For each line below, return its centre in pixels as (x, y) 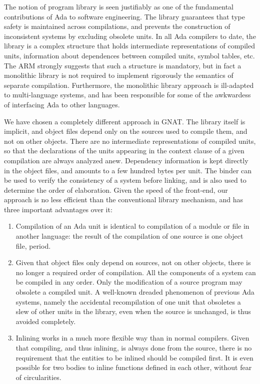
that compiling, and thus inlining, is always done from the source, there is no (134, 348)
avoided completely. (46, 321)
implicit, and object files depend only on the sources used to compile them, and (126, 131)
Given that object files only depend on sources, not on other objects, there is (133, 262)
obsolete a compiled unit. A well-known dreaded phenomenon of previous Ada (135, 292)
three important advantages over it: (58, 209)
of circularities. (38, 377)
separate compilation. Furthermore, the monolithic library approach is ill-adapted (129, 85)
